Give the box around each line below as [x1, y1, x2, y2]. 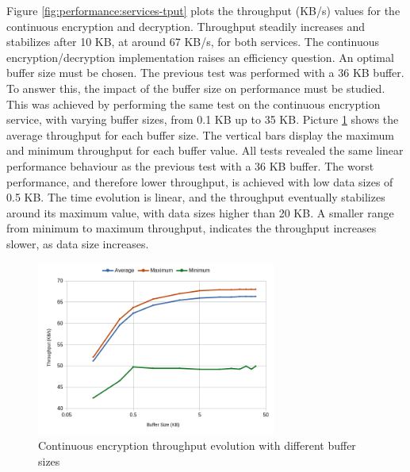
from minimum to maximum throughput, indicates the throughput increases [6, 220, 377, 236]
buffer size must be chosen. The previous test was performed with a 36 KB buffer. [6, 64, 404, 81]
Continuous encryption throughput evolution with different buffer [38, 437, 356, 454]
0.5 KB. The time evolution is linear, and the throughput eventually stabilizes [6, 189, 385, 205]
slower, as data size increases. [6, 235, 149, 251]
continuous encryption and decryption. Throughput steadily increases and [6, 17, 366, 34]
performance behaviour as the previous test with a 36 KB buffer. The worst [6, 157, 374, 174]
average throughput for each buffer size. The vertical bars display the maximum [6, 126, 394, 143]
